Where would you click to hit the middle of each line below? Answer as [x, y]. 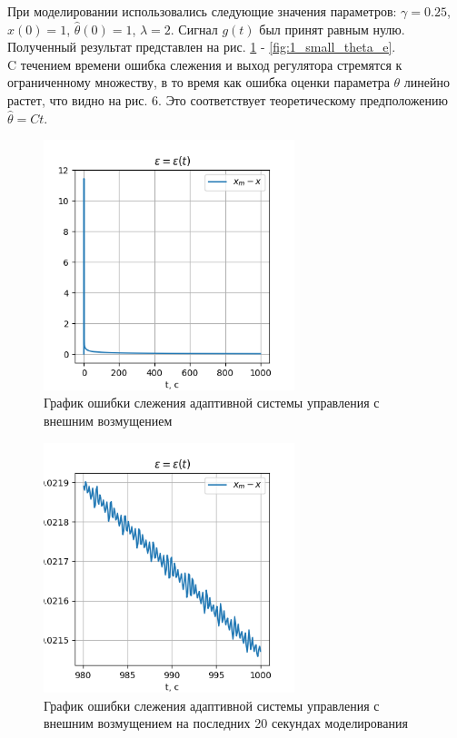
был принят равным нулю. [332, 29]
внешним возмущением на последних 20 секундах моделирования [226, 723]
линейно [427, 82]
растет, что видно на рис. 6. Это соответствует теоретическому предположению [228, 99]
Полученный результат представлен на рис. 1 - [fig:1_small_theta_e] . [202, 47]
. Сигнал [194, 29]
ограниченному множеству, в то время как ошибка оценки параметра [199, 82]
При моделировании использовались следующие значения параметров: [202, 11]
